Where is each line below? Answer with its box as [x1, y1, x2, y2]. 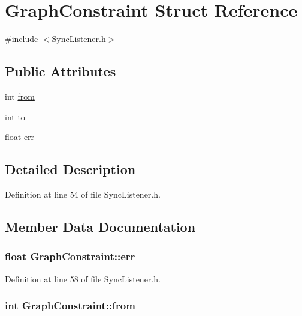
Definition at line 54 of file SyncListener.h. [5, 187, 161, 200]
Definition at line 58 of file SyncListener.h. [5, 272, 161, 285]
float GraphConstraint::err [5, 249, 135, 264]
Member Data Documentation [5, 217, 196, 235]
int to [5, 110, 25, 123]
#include [5, 32, 38, 45]
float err [5, 130, 35, 143]
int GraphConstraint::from [5, 298, 135, 313]
